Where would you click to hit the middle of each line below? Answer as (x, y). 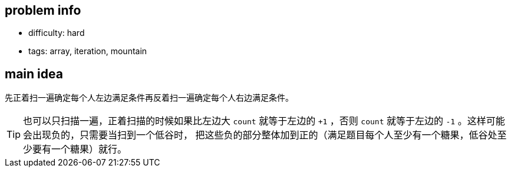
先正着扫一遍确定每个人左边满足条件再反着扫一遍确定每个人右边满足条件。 (149, 98)
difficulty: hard (57, 33)
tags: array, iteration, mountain (88, 51)
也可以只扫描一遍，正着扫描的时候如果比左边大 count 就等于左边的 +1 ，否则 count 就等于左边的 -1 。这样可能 (264, 121)
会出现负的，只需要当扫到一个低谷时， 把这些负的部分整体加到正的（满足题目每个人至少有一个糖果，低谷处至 (265, 135)
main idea (34, 74)
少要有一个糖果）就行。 (75, 149)
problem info (43, 10)
